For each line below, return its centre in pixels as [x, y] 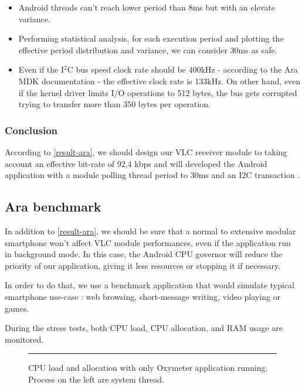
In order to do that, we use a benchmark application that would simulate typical [150, 285]
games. [17, 308]
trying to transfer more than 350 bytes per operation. [114, 104]
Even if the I [41, 69]
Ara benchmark [53, 207]
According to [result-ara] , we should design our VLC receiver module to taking [146, 151]
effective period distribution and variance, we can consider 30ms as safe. [148, 50]
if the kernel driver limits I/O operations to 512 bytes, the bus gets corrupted [158, 92]
